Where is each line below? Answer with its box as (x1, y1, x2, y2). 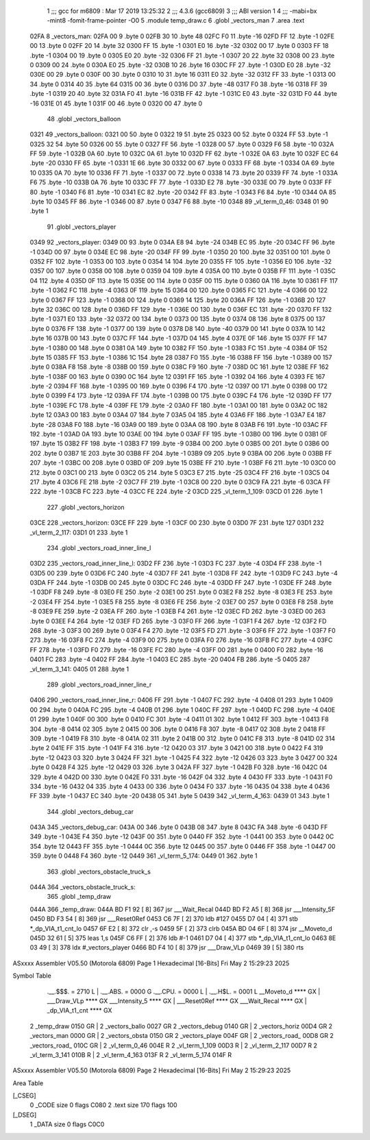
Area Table (12, 1079, 44, 1087)
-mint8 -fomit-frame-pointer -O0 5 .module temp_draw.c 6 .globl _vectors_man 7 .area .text (47, 16, 305, 25)
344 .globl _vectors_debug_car (47, 807, 134, 815)
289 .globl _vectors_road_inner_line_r (47, 680, 152, 689)
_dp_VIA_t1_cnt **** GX (47, 1006, 112, 1015)
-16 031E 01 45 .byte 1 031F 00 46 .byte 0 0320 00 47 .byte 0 (29, 99, 203, 108)
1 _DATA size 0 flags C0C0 (29, 1120, 105, 1128)
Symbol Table (12, 971, 51, 980)
